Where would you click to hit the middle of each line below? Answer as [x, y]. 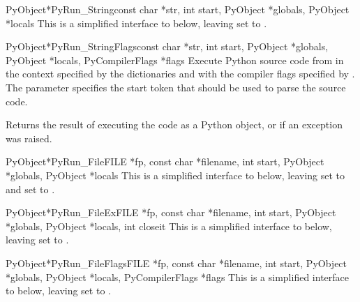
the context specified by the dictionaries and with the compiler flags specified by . [180, 74]
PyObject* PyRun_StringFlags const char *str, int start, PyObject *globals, [167, 46]
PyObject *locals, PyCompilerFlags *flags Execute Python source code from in [175, 60]
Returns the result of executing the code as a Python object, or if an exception [174, 124]
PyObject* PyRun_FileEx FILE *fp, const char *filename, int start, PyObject [171, 212]
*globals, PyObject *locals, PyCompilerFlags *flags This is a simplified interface [177, 277]
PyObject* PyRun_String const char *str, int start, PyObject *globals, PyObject [178, 9]
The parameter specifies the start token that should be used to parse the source [176, 87]
